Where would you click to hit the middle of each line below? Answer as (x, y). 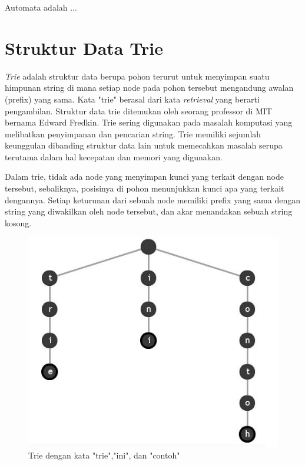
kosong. (18, 222)
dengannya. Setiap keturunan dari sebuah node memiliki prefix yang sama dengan (152, 199)
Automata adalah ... (41, 7)
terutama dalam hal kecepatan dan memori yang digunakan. (114, 156)
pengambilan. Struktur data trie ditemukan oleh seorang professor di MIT (138, 111)
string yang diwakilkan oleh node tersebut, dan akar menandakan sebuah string (149, 211)
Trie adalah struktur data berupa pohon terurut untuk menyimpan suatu (137, 76)
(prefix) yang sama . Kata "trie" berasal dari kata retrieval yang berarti (132, 99)
